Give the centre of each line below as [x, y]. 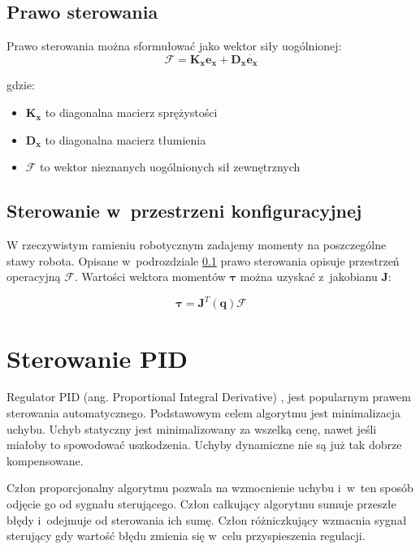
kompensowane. [45, 460]
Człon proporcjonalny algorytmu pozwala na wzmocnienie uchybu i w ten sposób [210, 488]
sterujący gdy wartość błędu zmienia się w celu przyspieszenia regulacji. [186, 536]
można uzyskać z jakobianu [309, 277]
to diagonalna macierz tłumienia [126, 139]
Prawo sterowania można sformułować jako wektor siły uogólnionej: [174, 46]
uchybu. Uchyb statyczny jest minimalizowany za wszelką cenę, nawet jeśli [192, 428]
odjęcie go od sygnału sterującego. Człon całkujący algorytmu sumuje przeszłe [201, 504]
